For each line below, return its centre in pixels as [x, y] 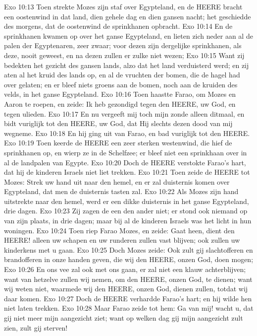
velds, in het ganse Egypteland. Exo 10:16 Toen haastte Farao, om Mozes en [120, 94]
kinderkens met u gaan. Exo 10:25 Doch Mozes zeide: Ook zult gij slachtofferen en [128, 249]
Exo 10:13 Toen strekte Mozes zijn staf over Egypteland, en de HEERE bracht [123, 6]
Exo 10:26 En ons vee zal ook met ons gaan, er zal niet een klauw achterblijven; [125, 269]
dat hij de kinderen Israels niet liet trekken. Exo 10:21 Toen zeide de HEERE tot [127, 172]
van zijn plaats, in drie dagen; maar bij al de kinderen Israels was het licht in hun [128, 221]
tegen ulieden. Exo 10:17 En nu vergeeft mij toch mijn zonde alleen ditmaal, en [124, 113]
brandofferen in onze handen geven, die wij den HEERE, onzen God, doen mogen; [129, 259]
